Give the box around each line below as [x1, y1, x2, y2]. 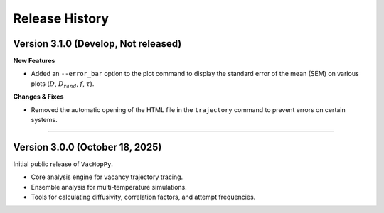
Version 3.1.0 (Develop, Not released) [13, 38, 182, 50]
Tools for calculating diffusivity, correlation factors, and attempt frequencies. [31, 192, 256, 202]
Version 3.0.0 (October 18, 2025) [13, 141, 162, 153]
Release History [13, 11, 110, 26]
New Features [13, 57, 55, 65]
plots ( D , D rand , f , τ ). [31, 79, 95, 89]
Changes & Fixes [13, 92, 64, 101]
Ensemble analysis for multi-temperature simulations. [31, 182, 188, 191]
